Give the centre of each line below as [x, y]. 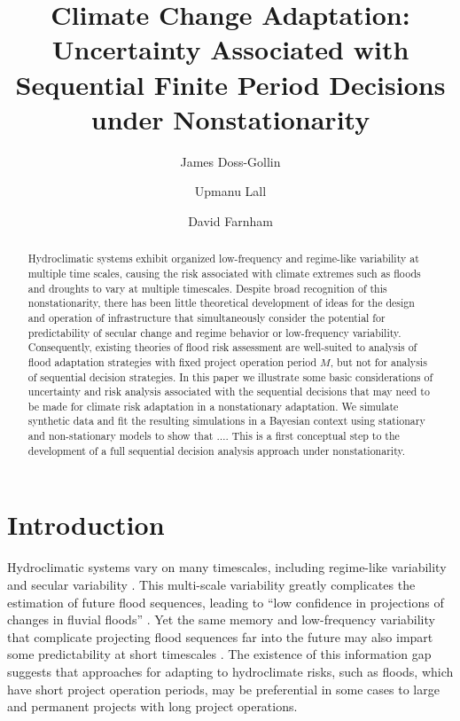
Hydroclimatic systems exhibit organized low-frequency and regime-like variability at [223, 259]
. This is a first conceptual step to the [312, 436]
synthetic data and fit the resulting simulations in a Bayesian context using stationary [226, 421]
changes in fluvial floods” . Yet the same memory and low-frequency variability [221, 619]
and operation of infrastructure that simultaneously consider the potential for [207, 317]
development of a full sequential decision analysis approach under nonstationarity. [217, 450]
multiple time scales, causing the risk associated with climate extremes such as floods [224, 273]
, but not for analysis [378, 361]
